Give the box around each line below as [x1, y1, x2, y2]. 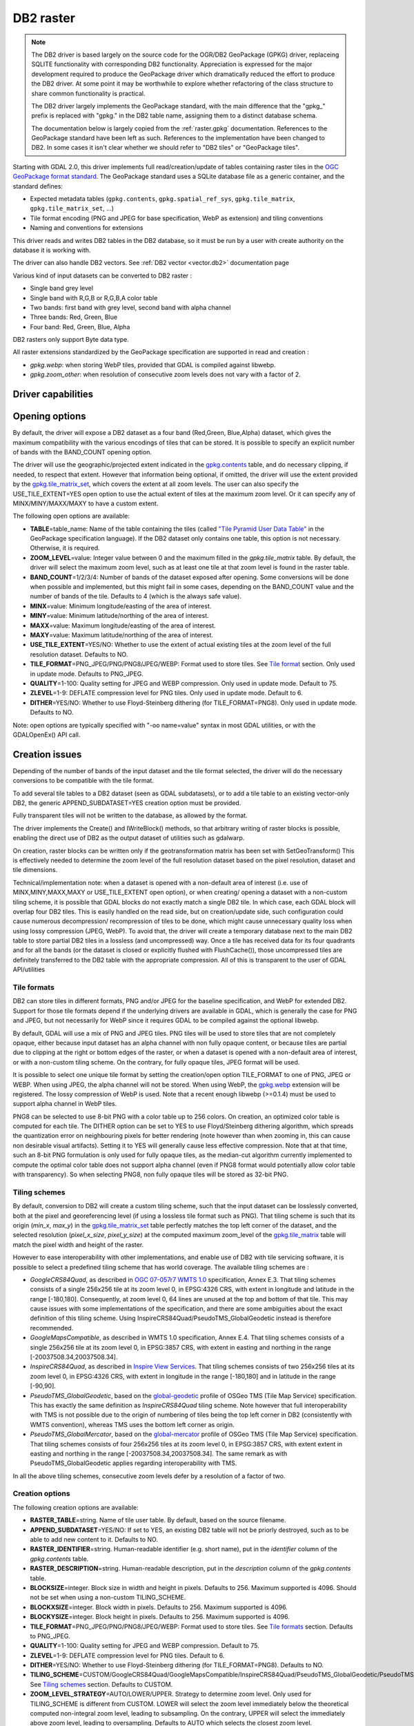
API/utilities [12, 965, 45, 973]
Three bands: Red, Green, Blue [30, 313, 117, 321]
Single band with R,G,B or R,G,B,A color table [30, 293, 158, 302]
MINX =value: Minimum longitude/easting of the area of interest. [30, 601, 212, 610]
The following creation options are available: [12, 1503, 139, 1511]
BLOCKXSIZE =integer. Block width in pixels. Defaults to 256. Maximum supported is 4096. [30, 1602, 288, 1611]
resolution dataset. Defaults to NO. [30, 650, 128, 659]
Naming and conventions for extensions [30, 224, 144, 232]
